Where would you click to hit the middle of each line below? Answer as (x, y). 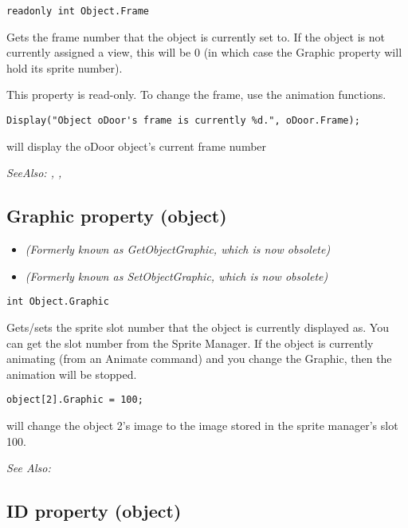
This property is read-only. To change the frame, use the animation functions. (196, 95)
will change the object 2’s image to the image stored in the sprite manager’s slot (202, 425)
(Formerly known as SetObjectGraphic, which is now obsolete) (177, 276)
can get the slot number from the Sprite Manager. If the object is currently (190, 343)
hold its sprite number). (65, 67)
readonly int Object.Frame (78, 11)
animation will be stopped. (72, 374)
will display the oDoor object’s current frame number (137, 146)
